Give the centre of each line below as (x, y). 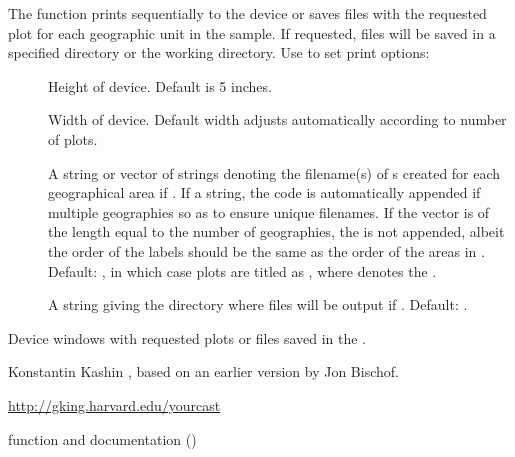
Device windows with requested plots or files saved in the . (187, 337)
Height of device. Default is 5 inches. (160, 85)
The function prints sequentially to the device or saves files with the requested (247, 13)
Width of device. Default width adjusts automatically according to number (277, 119)
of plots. (73, 138)
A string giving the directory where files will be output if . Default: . (258, 304)
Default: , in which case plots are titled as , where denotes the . (242, 270)
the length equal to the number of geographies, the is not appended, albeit (276, 231)
